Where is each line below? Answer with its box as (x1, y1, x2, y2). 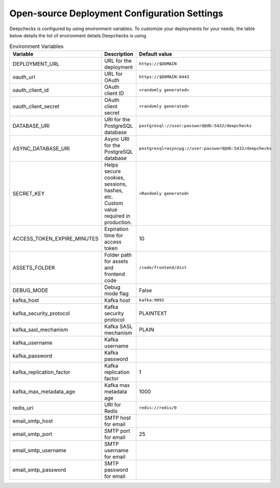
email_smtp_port (12, 430, 53, 437)
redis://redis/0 (138, 405, 177, 411)
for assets (104, 258, 128, 265)
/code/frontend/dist (138, 265, 187, 270)
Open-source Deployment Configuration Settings (9, 8, 223, 19)
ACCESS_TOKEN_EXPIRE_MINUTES (12, 235, 99, 242)
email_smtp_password (12, 466, 66, 473)
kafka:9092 (138, 297, 165, 303)
